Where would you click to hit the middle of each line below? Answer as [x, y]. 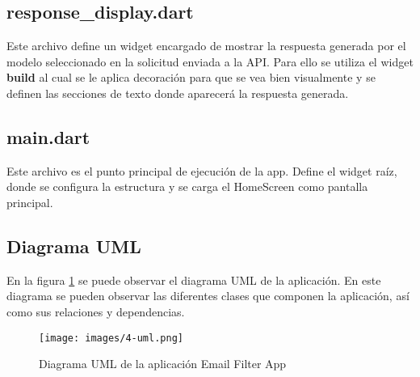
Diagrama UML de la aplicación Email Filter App [163, 364]
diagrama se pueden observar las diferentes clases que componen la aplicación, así [208, 296]
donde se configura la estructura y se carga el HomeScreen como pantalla [187, 186]
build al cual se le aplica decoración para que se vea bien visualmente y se [191, 77]
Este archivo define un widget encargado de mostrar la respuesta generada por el [206, 46]
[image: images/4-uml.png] [111, 338]
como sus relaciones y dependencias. [96, 311]
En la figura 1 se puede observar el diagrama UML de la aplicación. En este [194, 280]
